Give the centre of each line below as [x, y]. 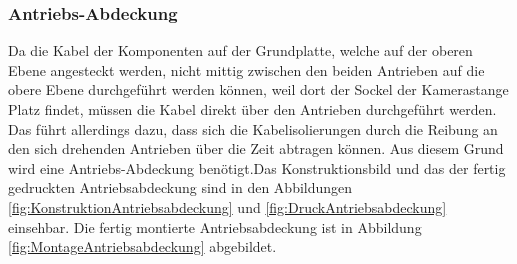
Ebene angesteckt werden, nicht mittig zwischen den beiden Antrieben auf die [246, 69]
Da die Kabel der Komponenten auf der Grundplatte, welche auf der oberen [240, 50]
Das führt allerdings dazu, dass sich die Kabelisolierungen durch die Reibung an [253, 128]
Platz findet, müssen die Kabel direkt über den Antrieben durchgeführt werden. [252, 109]
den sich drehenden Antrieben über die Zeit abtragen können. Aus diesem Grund [256, 148]
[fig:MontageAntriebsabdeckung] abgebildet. [142, 246]
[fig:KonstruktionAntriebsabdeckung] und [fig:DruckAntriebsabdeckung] [227, 206]
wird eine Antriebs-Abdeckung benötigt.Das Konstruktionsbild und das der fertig [257, 167]
